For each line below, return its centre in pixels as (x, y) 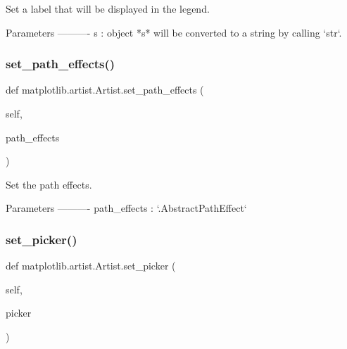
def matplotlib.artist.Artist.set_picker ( (91, 266)
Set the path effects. (49, 184)
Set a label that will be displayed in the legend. (108, 8)
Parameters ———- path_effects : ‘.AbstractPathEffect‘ (126, 208)
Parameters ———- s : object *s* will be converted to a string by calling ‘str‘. (174, 32)
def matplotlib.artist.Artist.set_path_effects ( (105, 90)
